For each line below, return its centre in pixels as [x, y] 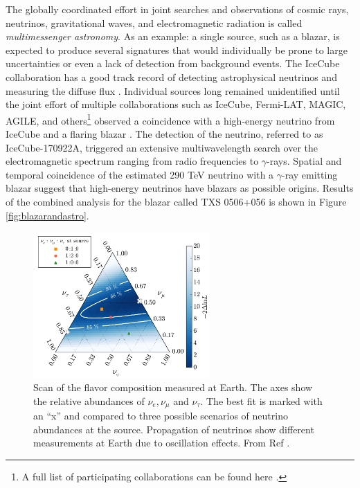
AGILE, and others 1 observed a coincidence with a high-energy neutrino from [170, 119]
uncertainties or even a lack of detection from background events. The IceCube [173, 63]
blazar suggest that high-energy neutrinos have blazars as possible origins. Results [180, 188]
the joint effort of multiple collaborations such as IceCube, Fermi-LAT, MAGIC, [176, 104]
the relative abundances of [89, 400]
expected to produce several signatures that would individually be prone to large [177, 49]
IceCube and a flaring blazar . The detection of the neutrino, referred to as [164, 134]
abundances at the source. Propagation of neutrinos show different [174, 429]
